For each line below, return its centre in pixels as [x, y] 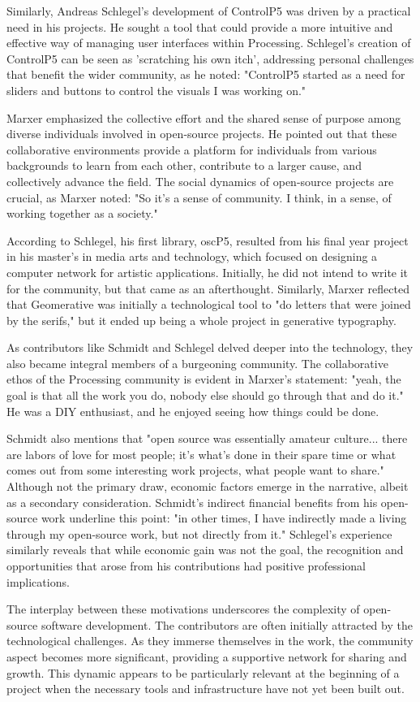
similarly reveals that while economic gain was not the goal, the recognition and [205, 550]
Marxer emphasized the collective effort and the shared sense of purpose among [204, 117]
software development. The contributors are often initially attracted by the [227, 624]
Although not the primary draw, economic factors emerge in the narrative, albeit [208, 486]
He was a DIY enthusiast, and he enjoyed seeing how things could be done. [193, 411]
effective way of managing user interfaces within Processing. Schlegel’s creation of [209, 43]
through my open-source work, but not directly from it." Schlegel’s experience [199, 533]
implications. [38, 581]
